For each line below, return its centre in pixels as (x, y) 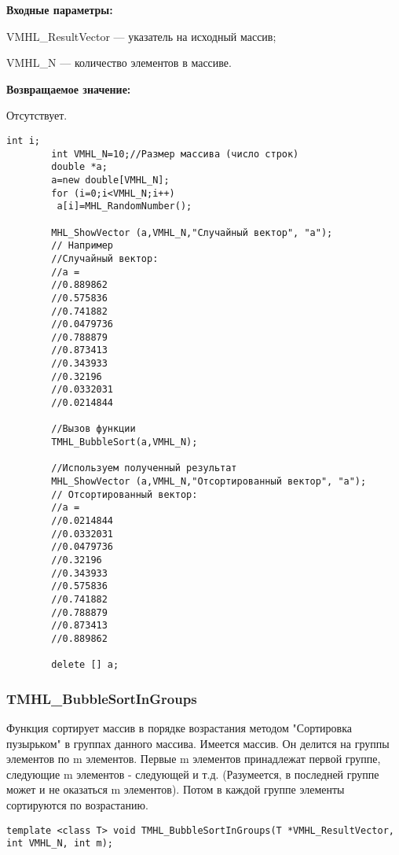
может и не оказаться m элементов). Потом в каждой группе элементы (176, 789)
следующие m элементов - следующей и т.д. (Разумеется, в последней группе (193, 774)
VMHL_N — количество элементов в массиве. (119, 63)
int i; (23, 140)
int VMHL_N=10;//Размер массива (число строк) (175, 154)
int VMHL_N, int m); (60, 844)
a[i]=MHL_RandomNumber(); (124, 206)
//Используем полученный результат (144, 468)
